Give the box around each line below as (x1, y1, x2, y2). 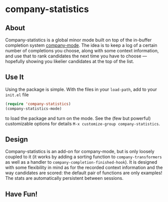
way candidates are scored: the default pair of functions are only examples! (5, 170, 162, 176)
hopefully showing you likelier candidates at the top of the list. (5, 58, 135, 64)
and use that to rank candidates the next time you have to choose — (5, 53, 147, 59)
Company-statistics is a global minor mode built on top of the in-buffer (5, 37, 152, 43)
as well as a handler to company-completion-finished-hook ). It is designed (5, 159, 157, 165)
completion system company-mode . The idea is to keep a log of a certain (5, 42, 157, 48)
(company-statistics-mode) (5, 106, 62, 111)
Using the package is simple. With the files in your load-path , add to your (5, 86, 157, 92)
